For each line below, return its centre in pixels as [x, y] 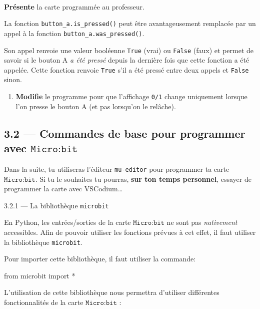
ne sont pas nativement [202, 222]
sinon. [13, 79]
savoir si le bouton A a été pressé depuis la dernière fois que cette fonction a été [127, 60]
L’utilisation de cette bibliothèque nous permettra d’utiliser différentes [112, 292]
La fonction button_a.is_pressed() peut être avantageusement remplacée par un [130, 23]
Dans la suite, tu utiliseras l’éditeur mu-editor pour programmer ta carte [117, 169]
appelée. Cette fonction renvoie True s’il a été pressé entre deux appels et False [126, 69]
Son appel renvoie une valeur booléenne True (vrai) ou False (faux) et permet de [129, 50]
